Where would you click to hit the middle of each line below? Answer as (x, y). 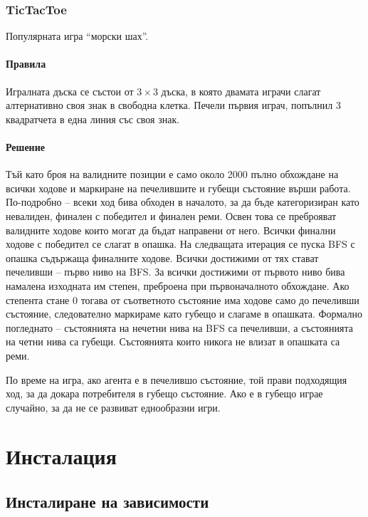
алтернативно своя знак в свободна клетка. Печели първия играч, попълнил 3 (173, 105)
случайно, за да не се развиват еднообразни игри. (113, 407)
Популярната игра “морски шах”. (77, 36)
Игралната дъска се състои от (70, 91)
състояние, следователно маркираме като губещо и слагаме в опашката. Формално (184, 314)
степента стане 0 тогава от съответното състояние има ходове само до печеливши (183, 299)
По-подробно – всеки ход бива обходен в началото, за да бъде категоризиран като (183, 202)
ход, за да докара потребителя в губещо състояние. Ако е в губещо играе (164, 393)
